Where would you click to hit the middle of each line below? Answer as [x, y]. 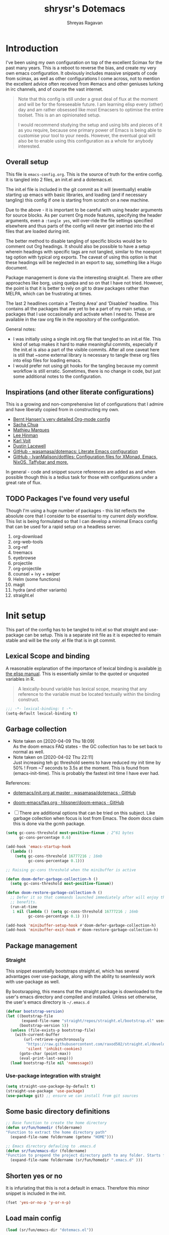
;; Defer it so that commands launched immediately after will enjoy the [89, 897]
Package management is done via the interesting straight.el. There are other [84, 277]
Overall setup [27, 162]
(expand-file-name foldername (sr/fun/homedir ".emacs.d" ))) [76, 1160]
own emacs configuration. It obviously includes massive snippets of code [81, 73]
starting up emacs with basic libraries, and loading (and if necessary [76, 194]
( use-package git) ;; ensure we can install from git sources [72, 1096]
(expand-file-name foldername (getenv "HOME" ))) [62, 1137]
